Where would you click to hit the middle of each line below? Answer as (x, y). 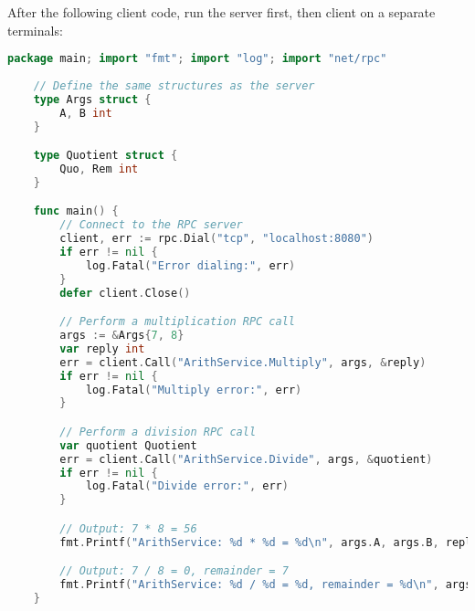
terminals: (35, 30)
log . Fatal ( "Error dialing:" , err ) (190, 265)
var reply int (102, 348)
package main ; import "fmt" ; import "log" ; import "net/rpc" (197, 59)
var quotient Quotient (128, 445)
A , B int (86, 113)
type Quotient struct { (106, 156)
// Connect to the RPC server (151, 225)
